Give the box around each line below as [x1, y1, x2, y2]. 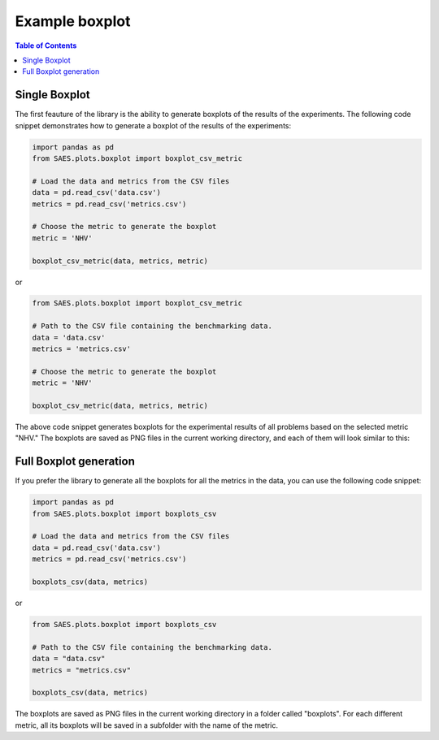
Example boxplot [15, 12, 131, 30]
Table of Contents [15, 41, 77, 50]
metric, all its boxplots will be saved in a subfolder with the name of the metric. [15, 720, 279, 730]
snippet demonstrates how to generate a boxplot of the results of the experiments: [15, 120, 292, 130]
